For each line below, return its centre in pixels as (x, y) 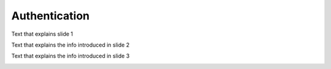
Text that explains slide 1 (42, 34)
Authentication (51, 16)
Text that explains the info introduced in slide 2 (70, 45)
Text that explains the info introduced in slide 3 (70, 56)
